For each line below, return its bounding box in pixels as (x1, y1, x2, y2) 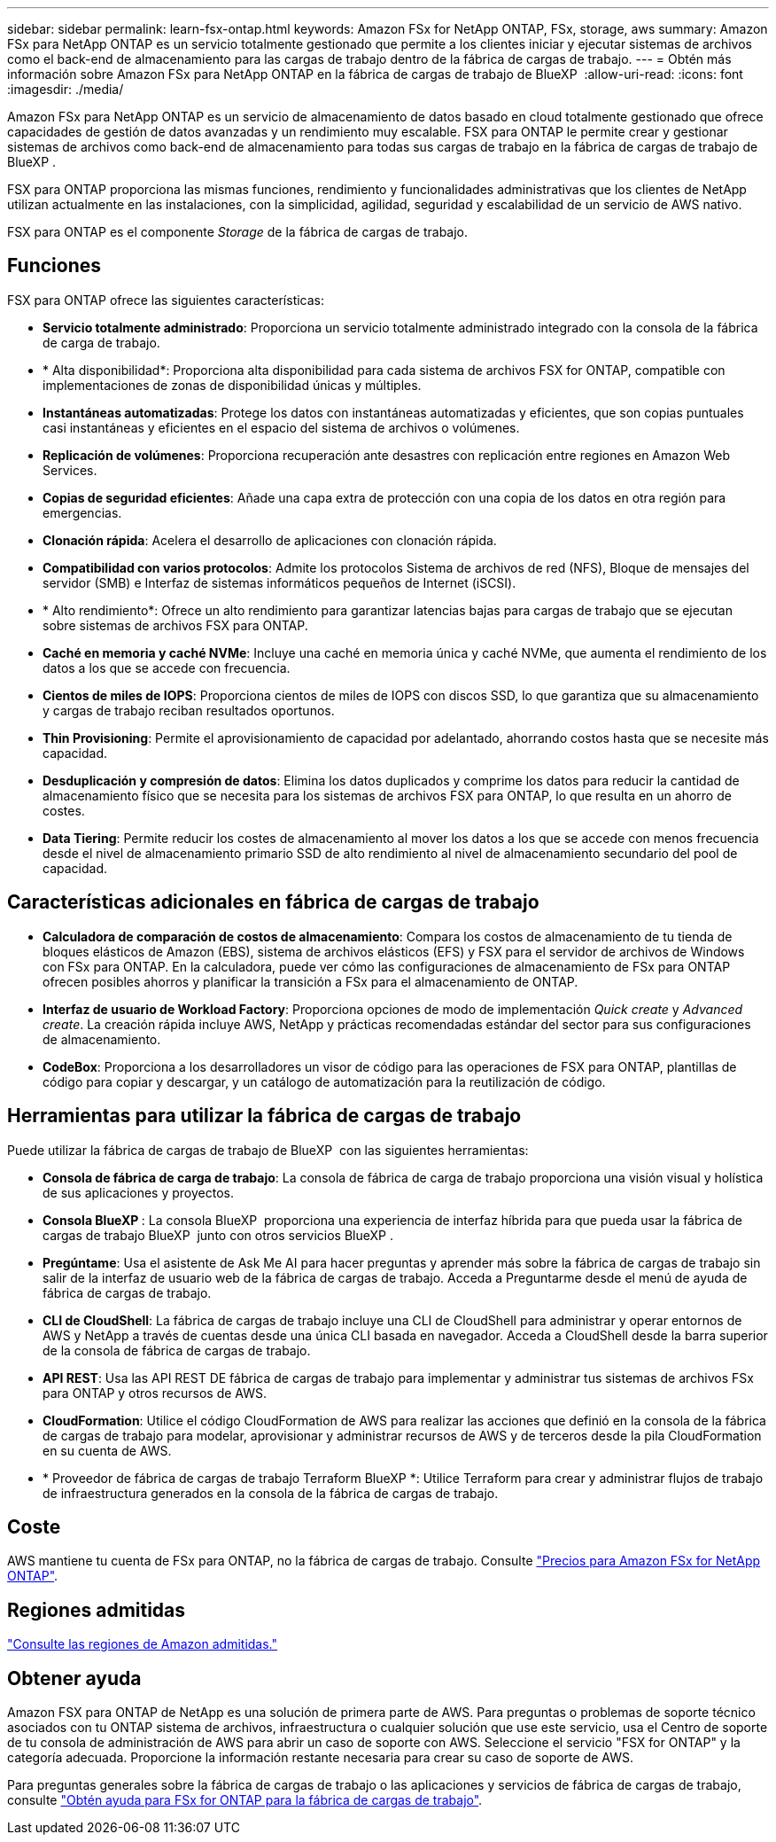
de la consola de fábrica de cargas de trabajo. (43, 1342, 311, 1358)
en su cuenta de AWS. (43, 1442, 172, 1458)
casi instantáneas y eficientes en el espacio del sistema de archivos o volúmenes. (43, 419, 520, 435)
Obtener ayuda (7, 1666, 142, 1690)
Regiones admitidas (7, 1598, 186, 1621)
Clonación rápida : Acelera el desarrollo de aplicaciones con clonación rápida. (43, 532, 497, 548)
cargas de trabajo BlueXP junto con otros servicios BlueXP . (43, 1227, 393, 1243)
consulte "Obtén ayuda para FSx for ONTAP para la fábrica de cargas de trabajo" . (7, 1792, 483, 1808)
